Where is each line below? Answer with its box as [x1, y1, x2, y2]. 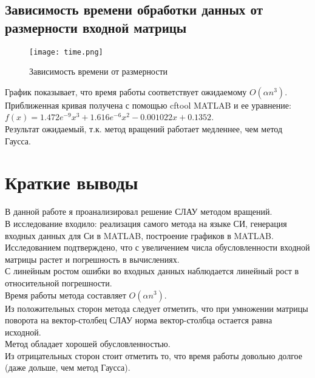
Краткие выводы [5, 170, 138, 195]
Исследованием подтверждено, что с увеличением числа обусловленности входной [5, 241, 310, 254]
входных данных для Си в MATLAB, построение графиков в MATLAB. [5, 229, 274, 241]
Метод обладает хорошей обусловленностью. [5, 337, 171, 350]
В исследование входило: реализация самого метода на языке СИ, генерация [5, 217, 287, 229]
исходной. [5, 325, 41, 338]
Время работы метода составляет [5, 288, 126, 301]
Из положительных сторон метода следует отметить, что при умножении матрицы [5, 302, 308, 314]
